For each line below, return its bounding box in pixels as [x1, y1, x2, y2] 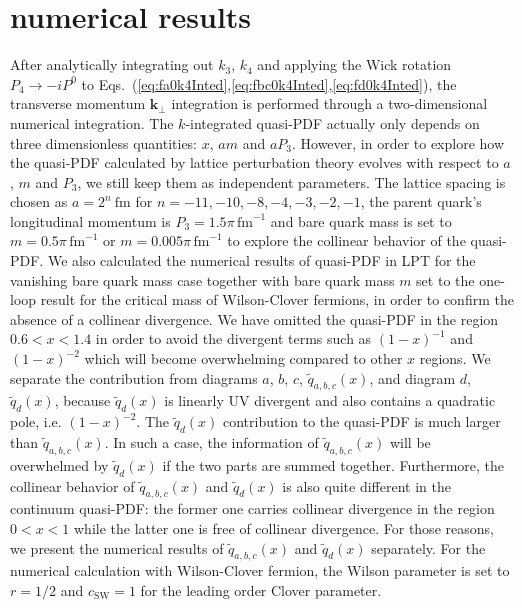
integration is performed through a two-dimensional [171, 93, 488, 114]
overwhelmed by [10, 454, 109, 475]
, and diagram [369, 367, 456, 388]
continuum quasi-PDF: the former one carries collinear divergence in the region [10, 498, 495, 519]
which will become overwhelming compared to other [84, 348, 403, 369]
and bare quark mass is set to [270, 210, 452, 231]
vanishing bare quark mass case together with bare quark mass [10, 269, 395, 290]
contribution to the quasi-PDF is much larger [222, 411, 501, 432]
